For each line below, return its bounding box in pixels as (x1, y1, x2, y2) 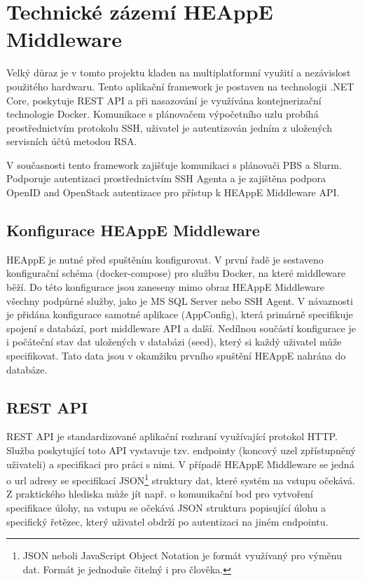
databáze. (6, 362, 48, 376)
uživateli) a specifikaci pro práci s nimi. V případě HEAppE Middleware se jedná (6, 456, 354, 471)
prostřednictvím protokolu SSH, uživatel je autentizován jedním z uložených (6, 120, 332, 135)
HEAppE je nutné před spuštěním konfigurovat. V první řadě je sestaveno (6, 252, 324, 266)
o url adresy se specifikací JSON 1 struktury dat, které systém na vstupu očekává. (6, 471, 355, 487)
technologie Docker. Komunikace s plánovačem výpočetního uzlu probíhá (6, 107, 319, 121)
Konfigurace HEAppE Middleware (6, 219, 260, 241)
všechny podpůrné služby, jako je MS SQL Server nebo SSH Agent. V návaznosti (6, 293, 353, 308)
